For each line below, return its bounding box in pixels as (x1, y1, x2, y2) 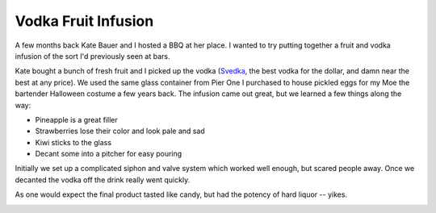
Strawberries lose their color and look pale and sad (35, 126, 205, 136)
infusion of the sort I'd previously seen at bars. (15, 51, 170, 61)
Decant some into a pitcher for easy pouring (35, 149, 182, 159)
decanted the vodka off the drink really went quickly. (15, 174, 191, 185)
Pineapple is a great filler (35, 115, 119, 124)
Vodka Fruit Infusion (15, 12, 154, 30)
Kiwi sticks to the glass (35, 137, 112, 147)
